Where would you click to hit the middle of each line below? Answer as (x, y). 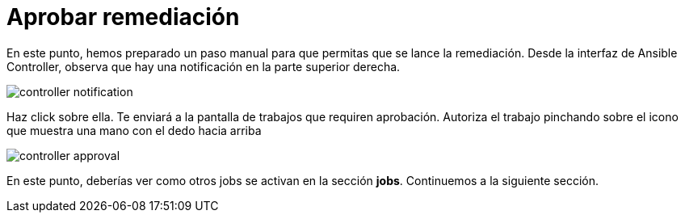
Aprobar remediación (123, 17)
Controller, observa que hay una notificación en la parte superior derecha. (204, 66)
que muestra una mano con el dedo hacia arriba (134, 130)
